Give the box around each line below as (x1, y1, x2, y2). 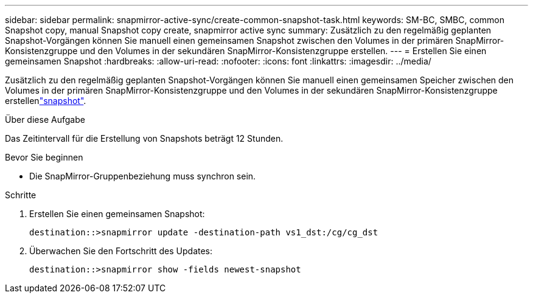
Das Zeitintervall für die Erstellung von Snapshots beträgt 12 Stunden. (5, 133, 284, 144)
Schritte (5, 190, 37, 200)
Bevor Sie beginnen (5, 152, 83, 162)
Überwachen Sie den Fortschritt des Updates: (29, 246, 213, 256)
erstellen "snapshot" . (5, 95, 86, 106)
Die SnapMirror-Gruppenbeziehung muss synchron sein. (29, 171, 256, 181)
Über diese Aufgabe (5, 114, 85, 125)
